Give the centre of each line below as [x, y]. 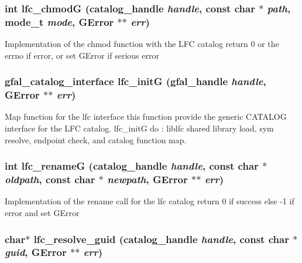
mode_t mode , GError [59, 21]
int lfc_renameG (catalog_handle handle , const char [132, 166]
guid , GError [36, 252]
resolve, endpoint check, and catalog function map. [96, 139]
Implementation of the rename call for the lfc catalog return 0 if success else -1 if [150, 201]
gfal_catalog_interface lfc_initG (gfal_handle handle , [135, 81]
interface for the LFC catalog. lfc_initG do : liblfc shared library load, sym [139, 128]
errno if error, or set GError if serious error [82, 55]
